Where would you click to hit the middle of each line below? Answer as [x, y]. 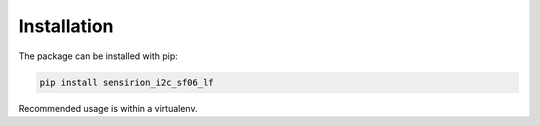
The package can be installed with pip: [98, 56]
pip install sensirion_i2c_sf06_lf [126, 82]
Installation [66, 26]
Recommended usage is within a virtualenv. [108, 108]
